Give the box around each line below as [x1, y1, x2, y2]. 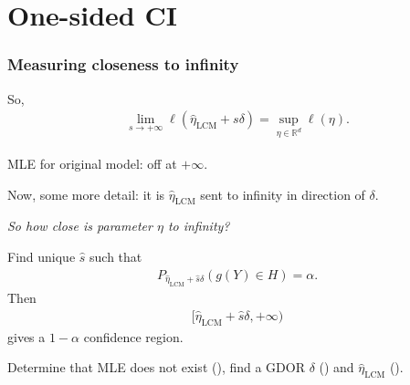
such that [89, 246, 142, 265]
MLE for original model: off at [7, 154, 177, 172]
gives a [7, 327, 46, 346]
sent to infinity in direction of [200, 184, 365, 203]
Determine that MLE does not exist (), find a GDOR [7, 358, 305, 377]
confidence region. [83, 327, 184, 346]
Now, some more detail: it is [7, 184, 165, 203]
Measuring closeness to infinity [7, 53, 239, 76]
